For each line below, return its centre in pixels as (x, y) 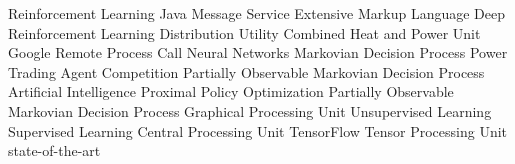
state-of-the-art (54, 150)
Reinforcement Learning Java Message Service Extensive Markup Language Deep (257, 13)
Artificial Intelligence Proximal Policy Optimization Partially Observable (231, 91)
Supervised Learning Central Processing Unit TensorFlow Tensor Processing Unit (258, 130)
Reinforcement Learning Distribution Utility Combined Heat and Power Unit (244, 32)
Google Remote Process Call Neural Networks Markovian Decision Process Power (258, 52)
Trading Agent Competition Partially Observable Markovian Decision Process (246, 71)
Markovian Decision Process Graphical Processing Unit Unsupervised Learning (250, 110)
